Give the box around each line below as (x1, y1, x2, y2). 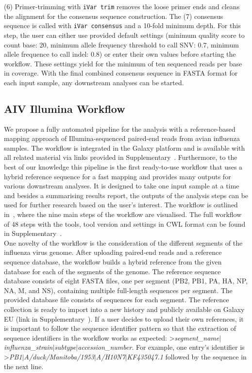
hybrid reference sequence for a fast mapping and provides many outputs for (4, 171, 231, 181)
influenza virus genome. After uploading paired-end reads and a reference (4, 247, 222, 257)
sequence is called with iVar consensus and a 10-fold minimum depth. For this (4, 20, 241, 31)
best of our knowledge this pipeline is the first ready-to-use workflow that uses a (4, 162, 243, 172)
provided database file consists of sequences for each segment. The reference (4, 295, 229, 305)
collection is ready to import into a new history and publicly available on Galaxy (4, 304, 245, 314)
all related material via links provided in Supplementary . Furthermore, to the (4, 152, 237, 162)
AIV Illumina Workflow (4, 101, 125, 116)
